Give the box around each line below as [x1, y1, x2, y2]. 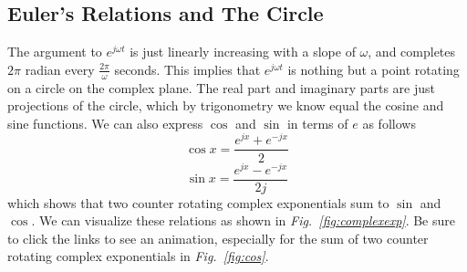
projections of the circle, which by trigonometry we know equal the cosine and [7, 96, 444, 115]
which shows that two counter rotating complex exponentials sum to [7, 193, 389, 212]
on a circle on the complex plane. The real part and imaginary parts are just [7, 78, 435, 97]
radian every [25, 59, 95, 78]
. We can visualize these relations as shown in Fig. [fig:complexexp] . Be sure [31, 211, 455, 230]
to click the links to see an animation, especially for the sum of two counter [7, 228, 429, 247]
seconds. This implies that [114, 59, 261, 78]
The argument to [7, 42, 102, 61]
